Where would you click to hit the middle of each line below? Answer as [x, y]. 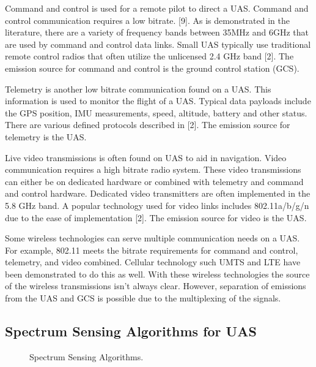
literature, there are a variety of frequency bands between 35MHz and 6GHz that [157, 32]
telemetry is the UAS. [46, 136]
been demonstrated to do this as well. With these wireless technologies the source [157, 274]
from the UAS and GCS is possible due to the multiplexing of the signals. [143, 298]
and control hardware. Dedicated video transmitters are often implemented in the [158, 193]
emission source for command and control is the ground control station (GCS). [152, 68]
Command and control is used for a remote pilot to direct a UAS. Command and [157, 8]
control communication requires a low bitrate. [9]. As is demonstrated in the [147, 20]
